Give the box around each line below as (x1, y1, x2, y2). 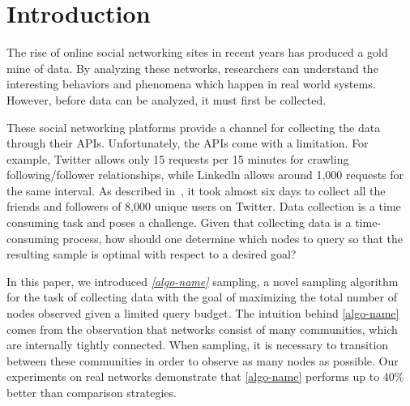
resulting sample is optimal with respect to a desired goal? (6, 246, 297, 263)
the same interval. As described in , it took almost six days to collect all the (6, 182, 386, 199)
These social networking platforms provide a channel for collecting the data (6, 118, 381, 135)
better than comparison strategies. (6, 384, 177, 400)
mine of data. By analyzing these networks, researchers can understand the (6, 59, 378, 76)
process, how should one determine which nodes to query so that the (62, 229, 404, 246)
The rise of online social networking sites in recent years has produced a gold (6, 44, 388, 61)
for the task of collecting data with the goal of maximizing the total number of (6, 288, 397, 306)
